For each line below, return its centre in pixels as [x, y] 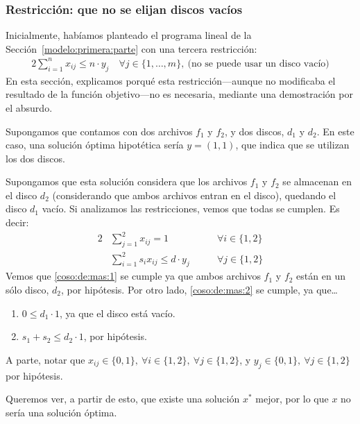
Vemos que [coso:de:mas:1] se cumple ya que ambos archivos [133, 276]
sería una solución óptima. [61, 412]
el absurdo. [29, 107]
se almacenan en [317, 181]
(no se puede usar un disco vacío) [258, 63]
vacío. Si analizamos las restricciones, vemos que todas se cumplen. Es [191, 209]
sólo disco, [27, 289]
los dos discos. [35, 158]
